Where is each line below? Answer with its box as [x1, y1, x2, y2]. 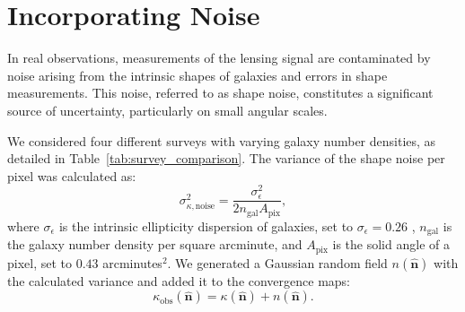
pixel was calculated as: [7, 166, 136, 185]
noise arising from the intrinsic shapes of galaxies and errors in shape [7, 65, 388, 84]
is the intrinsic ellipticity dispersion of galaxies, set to [58, 216, 354, 235]
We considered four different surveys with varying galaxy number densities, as [7, 131, 436, 150]
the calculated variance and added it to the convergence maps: [7, 271, 351, 290]
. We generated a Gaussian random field [167, 253, 388, 272]
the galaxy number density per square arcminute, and [7, 235, 303, 254]
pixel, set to [7, 253, 73, 272]
